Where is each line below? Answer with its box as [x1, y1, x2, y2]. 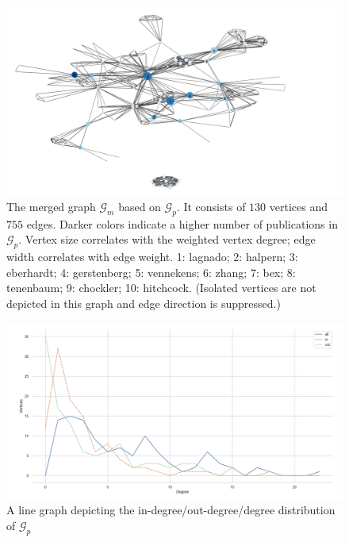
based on [118, 198, 161, 215]
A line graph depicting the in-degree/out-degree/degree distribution [6, 502, 336, 518]
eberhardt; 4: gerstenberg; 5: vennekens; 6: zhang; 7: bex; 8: [6, 263, 296, 280]
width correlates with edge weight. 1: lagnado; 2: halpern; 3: [6, 248, 298, 265]
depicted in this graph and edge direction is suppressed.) [6, 295, 281, 312]
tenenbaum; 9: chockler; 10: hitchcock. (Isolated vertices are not [6, 279, 316, 296]
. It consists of [176, 198, 246, 215]
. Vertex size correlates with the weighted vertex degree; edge [18, 231, 316, 248]
